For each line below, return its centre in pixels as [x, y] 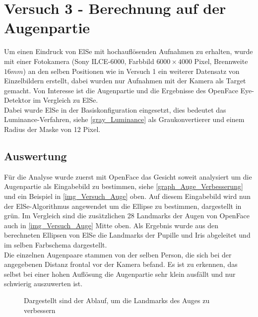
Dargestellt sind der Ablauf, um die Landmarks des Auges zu [117, 300]
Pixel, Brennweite [221, 61]
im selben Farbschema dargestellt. [56, 245]
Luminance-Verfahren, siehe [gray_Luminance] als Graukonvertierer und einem [124, 119]
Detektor [17, 100]
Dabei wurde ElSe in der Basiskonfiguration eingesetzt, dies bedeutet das [115, 109]
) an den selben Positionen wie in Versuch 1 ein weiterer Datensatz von [131, 71]
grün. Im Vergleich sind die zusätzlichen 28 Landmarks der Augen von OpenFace [127, 216]
